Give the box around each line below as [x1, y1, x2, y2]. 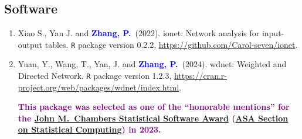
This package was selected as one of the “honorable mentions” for [18, 100, 290, 113]
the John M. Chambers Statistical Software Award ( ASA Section [18, 112, 289, 124]
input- [262, 27, 284, 39]
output [18, 38, 43, 50]
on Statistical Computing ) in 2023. [18, 123, 161, 135]
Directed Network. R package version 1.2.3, [18, 69, 172, 82]
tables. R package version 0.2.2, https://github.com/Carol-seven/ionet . [45, 38, 298, 50]
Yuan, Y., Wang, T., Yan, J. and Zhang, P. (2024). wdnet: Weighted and [18, 58, 287, 70]
